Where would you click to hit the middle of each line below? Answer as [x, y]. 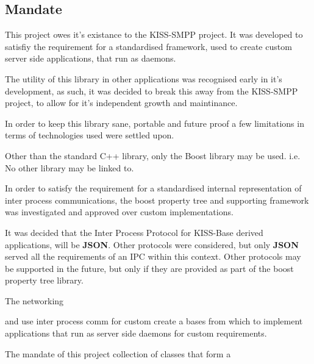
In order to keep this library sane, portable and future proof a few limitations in [155, 123]
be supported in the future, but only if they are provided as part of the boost [149, 268]
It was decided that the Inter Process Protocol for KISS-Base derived [134, 232]
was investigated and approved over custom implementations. [119, 212]
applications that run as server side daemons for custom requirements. [136, 333]
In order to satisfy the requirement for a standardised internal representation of [153, 188]
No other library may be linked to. [70, 167]
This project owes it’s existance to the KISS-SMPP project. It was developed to [154, 34]
